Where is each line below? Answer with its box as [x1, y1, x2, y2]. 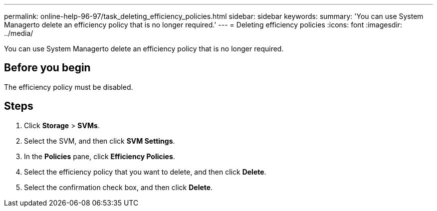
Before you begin [4, 61, 91, 74]
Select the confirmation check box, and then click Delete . [24, 183, 213, 192]
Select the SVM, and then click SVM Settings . [24, 136, 175, 145]
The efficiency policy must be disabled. [4, 82, 133, 91]
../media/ [4, 29, 33, 37]
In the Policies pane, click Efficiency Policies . [24, 152, 175, 161]
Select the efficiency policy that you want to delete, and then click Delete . [24, 167, 266, 176]
